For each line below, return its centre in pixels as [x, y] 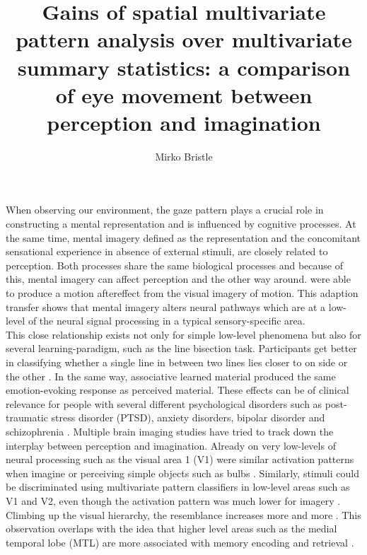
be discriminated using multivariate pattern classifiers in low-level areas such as [178, 487]
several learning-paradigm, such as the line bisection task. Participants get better [181, 348]
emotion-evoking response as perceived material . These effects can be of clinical [177, 390]
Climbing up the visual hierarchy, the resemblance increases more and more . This [183, 514]
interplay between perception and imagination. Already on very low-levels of [171, 445]
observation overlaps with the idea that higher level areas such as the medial [171, 528]
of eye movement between [184, 94]
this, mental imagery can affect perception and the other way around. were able [178, 279]
